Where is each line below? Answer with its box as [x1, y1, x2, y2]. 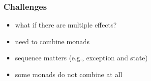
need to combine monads [15, 36, 90, 46]
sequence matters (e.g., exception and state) [15, 53, 148, 63]
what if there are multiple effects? [15, 20, 117, 30]
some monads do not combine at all [15, 69, 122, 79]
